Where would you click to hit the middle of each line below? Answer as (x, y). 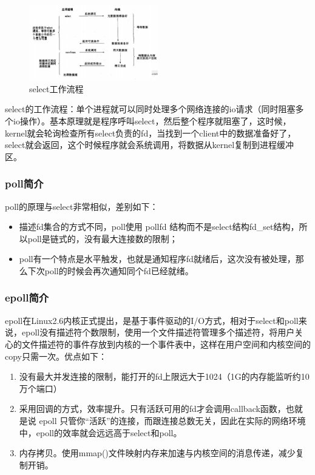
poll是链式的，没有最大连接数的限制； (103, 238)
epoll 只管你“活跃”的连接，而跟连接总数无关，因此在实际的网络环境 (172, 420)
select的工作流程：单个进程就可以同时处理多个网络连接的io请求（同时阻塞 (150, 109)
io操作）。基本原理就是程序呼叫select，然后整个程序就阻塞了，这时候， (152, 121)
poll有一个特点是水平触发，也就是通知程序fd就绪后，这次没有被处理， (157, 259)
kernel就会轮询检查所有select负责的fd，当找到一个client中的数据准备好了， (151, 133)
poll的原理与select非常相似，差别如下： (82, 206)
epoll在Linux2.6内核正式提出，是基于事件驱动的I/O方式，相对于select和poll (152, 320)
